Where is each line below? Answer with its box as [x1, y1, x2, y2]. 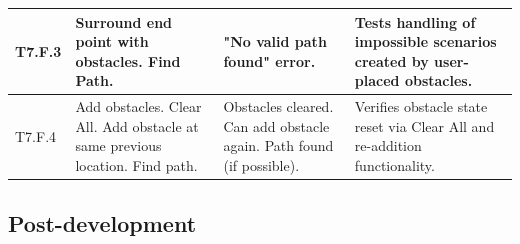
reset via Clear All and [354, 115, 495, 136]
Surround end [75, 11, 173, 32]
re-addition [354, 135, 422, 156]
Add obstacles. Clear [75, 96, 202, 117]
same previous [75, 135, 162, 156]
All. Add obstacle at [75, 115, 199, 136]
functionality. [354, 154, 435, 175]
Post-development [8, 208, 197, 239]
